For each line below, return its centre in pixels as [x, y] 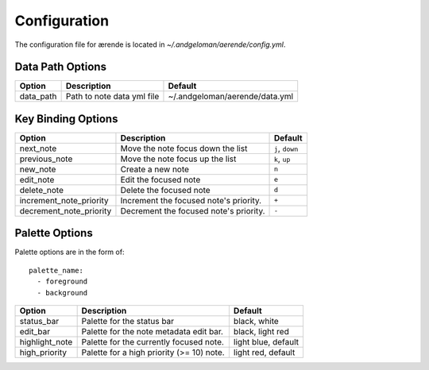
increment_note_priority [64, 200]
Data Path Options [61, 67]
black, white [256, 322]
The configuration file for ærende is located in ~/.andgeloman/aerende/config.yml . [150, 44]
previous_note [46, 159]
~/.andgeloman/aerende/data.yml [231, 97]
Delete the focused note [165, 190]
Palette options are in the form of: [70, 252]
